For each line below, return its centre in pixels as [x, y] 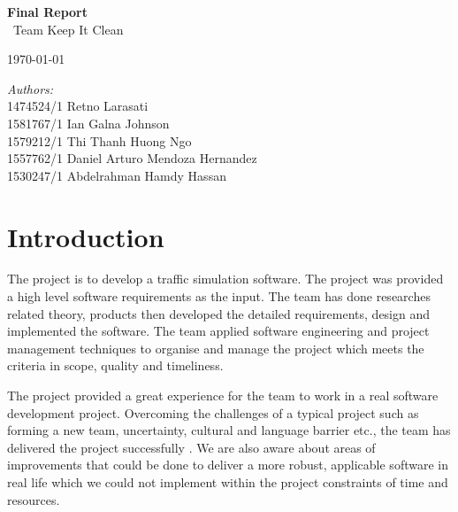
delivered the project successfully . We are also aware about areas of [191, 447]
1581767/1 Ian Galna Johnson [88, 123]
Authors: [31, 88]
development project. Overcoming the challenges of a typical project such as [213, 412]
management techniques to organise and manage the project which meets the [216, 348]
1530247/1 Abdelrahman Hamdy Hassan [117, 175]
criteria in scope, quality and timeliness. [115, 365]
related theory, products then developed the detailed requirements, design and [219, 313]
